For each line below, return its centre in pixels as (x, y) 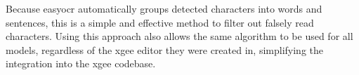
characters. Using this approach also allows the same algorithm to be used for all (179, 36)
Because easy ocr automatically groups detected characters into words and (164, 8)
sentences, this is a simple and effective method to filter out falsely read (160, 22)
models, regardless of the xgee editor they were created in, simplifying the (164, 49)
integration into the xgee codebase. (81, 63)
